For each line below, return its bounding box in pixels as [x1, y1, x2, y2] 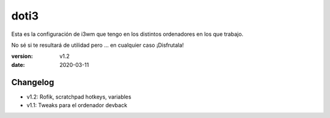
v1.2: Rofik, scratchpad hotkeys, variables [26, 93, 131, 100]
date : [11, 61, 25, 68]
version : [11, 52, 33, 60]
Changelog [11, 77, 54, 88]
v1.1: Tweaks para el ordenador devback [26, 102, 128, 109]
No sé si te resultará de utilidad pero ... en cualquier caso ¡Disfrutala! [11, 41, 185, 49]
